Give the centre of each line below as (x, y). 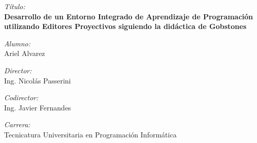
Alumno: (17, 43)
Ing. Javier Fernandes (38, 107)
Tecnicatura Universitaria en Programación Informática (90, 134)
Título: (15, 6)
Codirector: (21, 97)
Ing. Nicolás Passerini (38, 80)
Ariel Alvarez (25, 53)
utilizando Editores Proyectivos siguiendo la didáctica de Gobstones (125, 26)
